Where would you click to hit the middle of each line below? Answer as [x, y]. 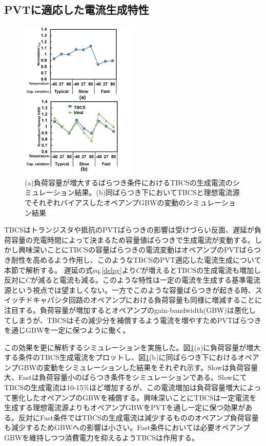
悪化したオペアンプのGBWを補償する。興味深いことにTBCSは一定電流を [134, 397]
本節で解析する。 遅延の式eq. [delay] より [70, 270]
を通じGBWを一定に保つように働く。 [67, 330]
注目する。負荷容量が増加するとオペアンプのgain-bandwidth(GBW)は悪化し [130, 310]
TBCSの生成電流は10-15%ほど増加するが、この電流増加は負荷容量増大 [122, 387]
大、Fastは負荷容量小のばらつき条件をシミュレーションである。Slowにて [126, 377]
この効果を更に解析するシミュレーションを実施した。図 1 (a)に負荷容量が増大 [132, 347]
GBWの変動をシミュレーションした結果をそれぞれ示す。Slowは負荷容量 [138, 367]
